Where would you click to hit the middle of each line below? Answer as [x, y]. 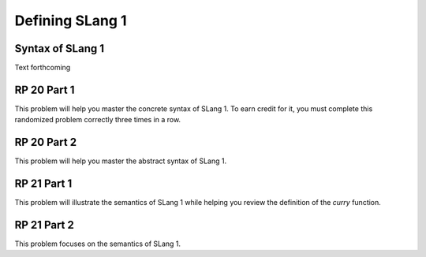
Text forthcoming [43, 68]
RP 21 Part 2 [45, 225]
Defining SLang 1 [71, 20]
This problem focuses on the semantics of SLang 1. [98, 244]
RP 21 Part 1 [43, 184]
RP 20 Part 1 [45, 89]
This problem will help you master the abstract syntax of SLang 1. [121, 161]
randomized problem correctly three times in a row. [98, 120]
